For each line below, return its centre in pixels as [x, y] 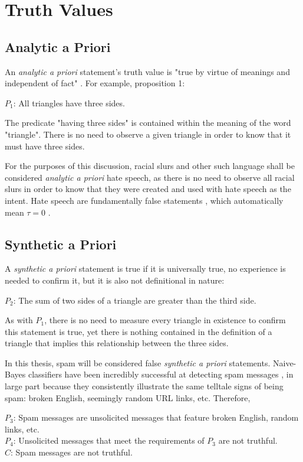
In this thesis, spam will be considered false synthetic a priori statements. [138, 362]
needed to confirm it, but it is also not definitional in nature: [115, 280]
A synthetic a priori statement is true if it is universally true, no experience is [145, 269]
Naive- [284, 362]
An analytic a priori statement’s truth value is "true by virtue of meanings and [147, 71]
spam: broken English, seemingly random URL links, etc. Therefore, [128, 397]
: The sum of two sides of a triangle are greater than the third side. [135, 300]
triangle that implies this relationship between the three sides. [117, 343]
